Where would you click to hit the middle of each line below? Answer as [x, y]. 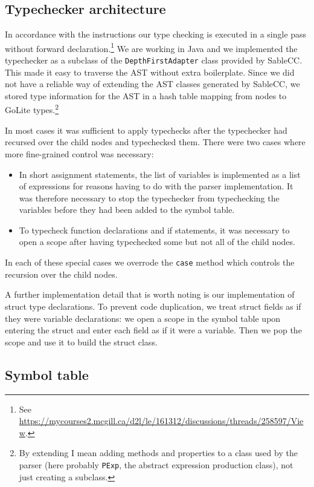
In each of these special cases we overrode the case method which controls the [150, 262]
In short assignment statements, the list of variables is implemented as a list [160, 174]
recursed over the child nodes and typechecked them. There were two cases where [155, 142]
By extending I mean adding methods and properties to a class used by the [158, 453]
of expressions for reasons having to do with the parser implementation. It [156, 186]
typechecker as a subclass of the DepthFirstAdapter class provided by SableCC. [154, 60]
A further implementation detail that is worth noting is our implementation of [150, 294]
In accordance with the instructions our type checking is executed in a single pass [156, 34]
